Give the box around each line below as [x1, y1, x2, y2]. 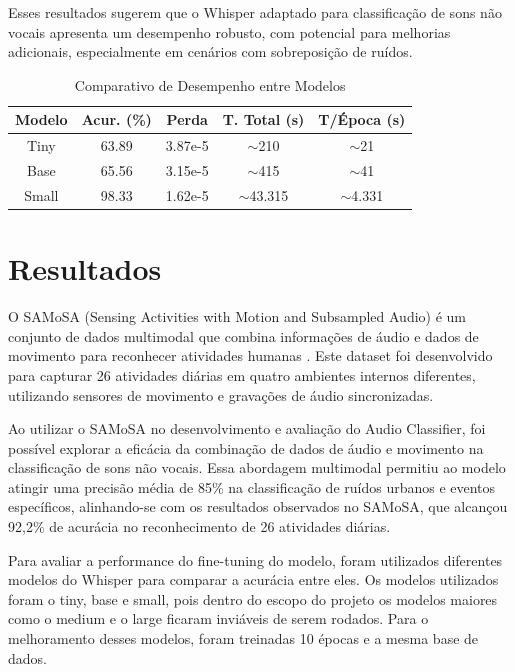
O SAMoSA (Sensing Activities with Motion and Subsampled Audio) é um [8, 306, 466, 327]
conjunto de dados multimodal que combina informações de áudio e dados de [8, 325, 479, 346]
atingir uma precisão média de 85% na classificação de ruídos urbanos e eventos [8, 476, 496, 497]
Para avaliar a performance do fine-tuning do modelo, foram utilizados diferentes [8, 549, 503, 570]
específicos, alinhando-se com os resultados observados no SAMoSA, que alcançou [8, 496, 508, 517]
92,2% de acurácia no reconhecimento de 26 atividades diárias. [8, 516, 391, 537]
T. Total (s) [222, 109, 305, 130]
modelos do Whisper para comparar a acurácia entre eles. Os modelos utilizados [8, 569, 499, 590]
